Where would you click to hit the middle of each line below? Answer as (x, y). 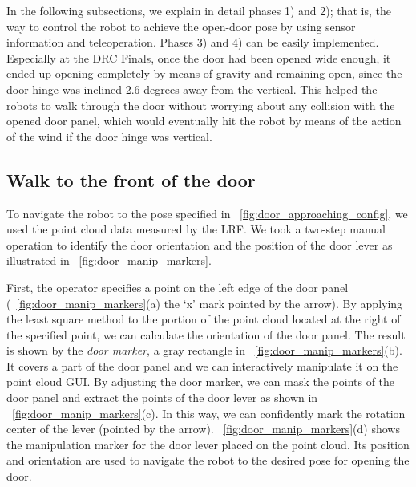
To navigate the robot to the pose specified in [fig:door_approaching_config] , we (207, 213)
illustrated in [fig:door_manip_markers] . (109, 260)
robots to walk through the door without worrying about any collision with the (201, 105)
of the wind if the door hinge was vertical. (109, 136)
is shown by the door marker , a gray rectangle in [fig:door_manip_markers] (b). (204, 350)
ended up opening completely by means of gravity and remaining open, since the (204, 73)
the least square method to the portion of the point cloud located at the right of (204, 319)
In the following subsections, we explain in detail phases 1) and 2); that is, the (199, 10)
